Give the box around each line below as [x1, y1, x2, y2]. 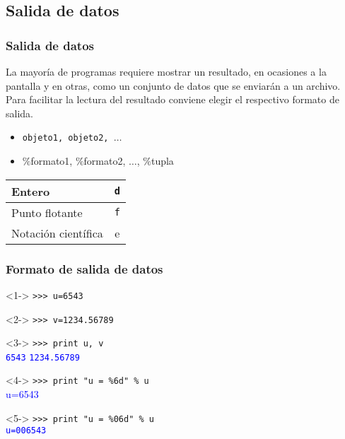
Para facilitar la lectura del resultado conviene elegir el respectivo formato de [6, 92, 339, 107]
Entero [11, 182, 50, 199]
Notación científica [11, 224, 103, 241]
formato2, [83, 153, 126, 168]
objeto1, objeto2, [22, 133, 109, 144]
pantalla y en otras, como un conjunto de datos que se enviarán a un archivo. [6, 78, 341, 93]
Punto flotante [11, 204, 83, 221]
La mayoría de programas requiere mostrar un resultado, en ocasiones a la [6, 64, 327, 78]
